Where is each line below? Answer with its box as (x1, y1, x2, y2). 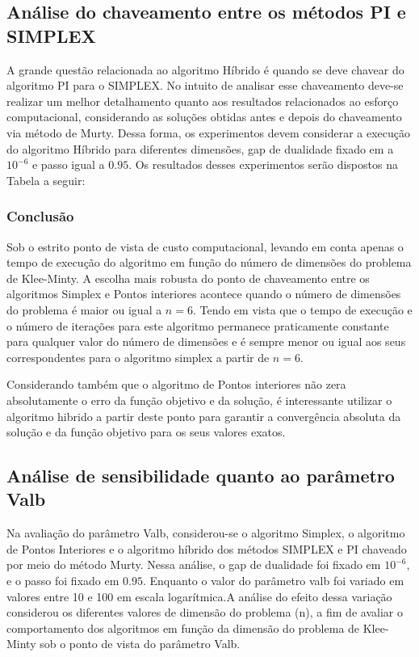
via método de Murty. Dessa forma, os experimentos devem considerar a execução (6, 124, 411, 141)
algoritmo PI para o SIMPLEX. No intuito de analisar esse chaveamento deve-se (6, 77, 404, 94)
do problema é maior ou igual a (6, 301, 162, 318)
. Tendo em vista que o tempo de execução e (192, 301, 413, 318)
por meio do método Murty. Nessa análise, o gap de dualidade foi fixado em (6, 556, 381, 573)
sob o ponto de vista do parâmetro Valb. (40, 635, 241, 652)
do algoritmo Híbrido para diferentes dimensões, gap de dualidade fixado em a (6, 140, 394, 157)
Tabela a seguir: (6, 171, 86, 188)
